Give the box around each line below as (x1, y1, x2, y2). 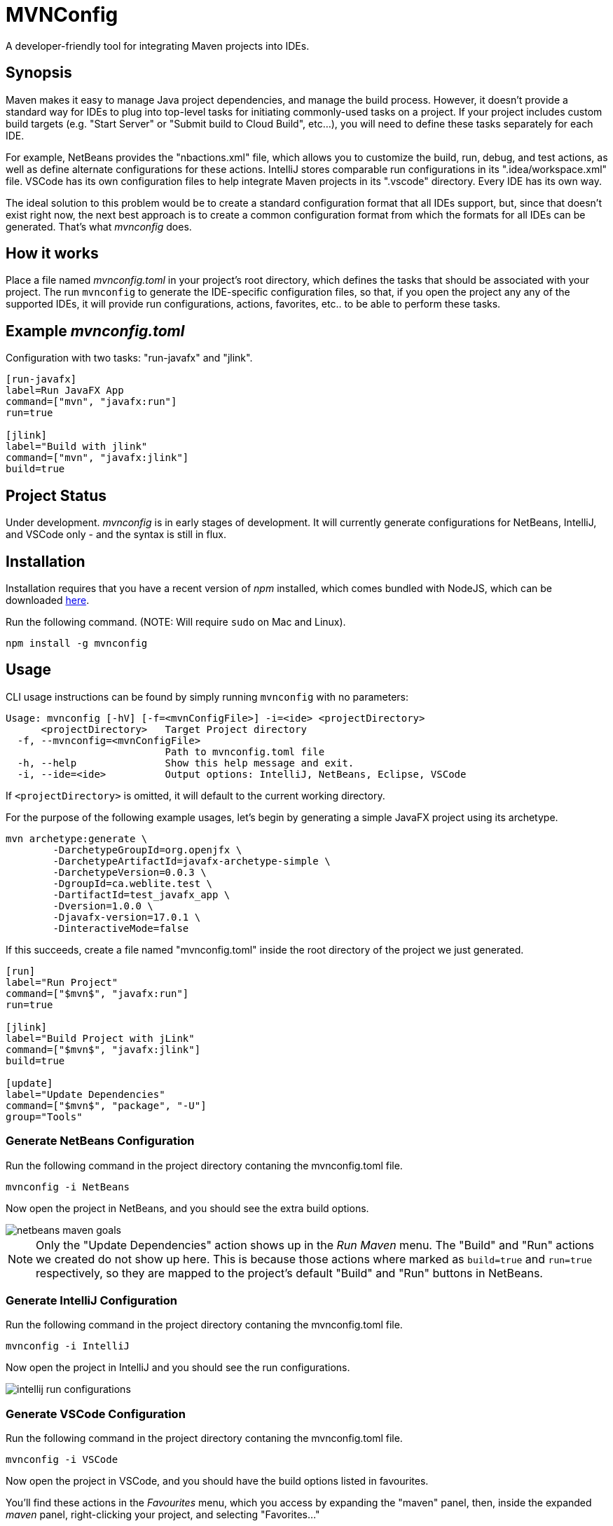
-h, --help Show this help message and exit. (17, 757, 354, 769)
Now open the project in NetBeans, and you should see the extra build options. (6, 1202, 369, 1214)
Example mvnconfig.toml (6, 322, 185, 340)
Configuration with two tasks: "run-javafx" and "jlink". (6, 352, 253, 364)
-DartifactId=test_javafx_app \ (53, 888, 230, 900)
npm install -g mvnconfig (6, 637, 148, 649)
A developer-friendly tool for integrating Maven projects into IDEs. (6, 39, 310, 52)
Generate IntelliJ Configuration (6, 1293, 177, 1307)
